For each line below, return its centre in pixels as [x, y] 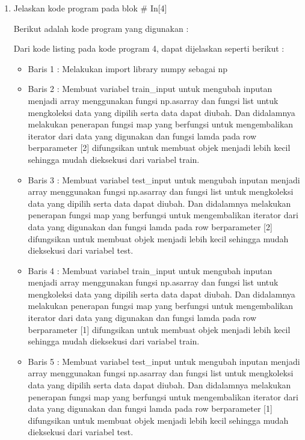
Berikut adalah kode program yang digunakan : [101, 28]
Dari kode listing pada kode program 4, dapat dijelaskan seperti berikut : [149, 48]
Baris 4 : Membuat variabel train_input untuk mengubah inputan [150, 270]
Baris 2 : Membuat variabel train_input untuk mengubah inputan [150, 89]
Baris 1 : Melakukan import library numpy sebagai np [128, 68]
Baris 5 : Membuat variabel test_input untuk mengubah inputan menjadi [164, 361]
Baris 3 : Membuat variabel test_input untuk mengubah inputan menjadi [164, 179]
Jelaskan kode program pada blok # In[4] [90, 8]
